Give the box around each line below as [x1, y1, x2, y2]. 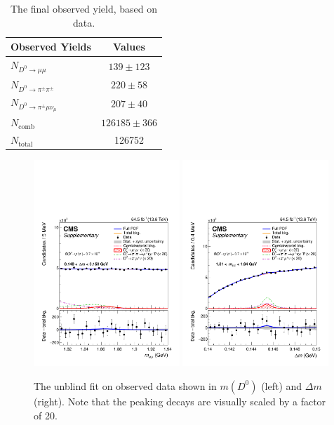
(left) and [261, 378, 302, 393]
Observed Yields [11, 39, 91, 54]
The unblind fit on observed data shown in [34, 378, 217, 393]
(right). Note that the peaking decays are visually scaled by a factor [34, 393, 326, 408]
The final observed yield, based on [11, 1, 158, 15]
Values [113, 39, 145, 54]
